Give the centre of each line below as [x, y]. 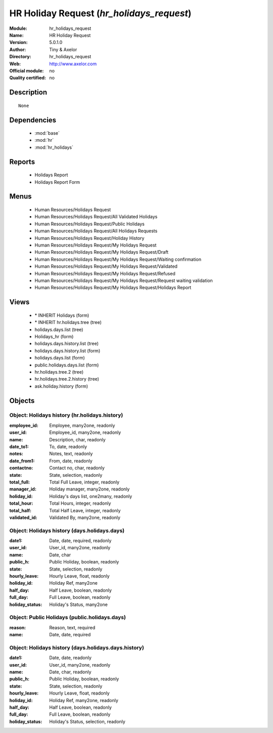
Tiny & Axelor [63, 49]
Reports [22, 162]
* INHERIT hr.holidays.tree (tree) [68, 322]
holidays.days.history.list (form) [67, 351]
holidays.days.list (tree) [59, 330]
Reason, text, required [72, 627]
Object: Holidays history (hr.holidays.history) [66, 415]
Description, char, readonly [77, 439]
